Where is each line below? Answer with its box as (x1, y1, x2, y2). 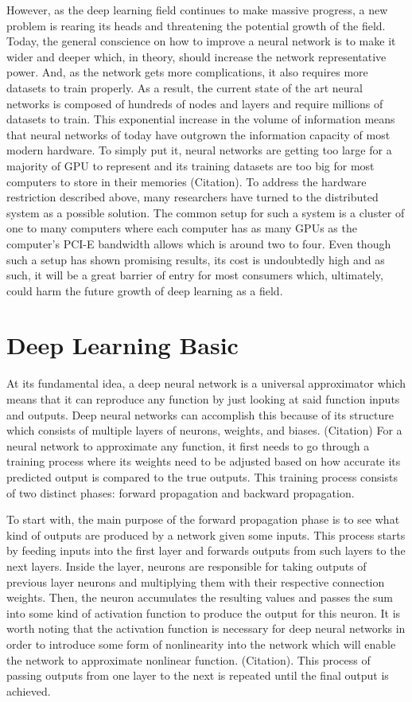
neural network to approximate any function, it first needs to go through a (6, 437, 370, 454)
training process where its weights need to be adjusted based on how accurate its (6, 453, 401, 470)
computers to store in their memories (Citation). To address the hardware (6, 173, 367, 189)
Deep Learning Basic (6, 329, 239, 361)
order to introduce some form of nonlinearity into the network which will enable (6, 635, 396, 652)
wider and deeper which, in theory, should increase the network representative (6, 48, 387, 64)
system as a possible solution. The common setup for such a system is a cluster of (6, 204, 405, 220)
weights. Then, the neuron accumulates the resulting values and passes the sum (6, 589, 393, 606)
